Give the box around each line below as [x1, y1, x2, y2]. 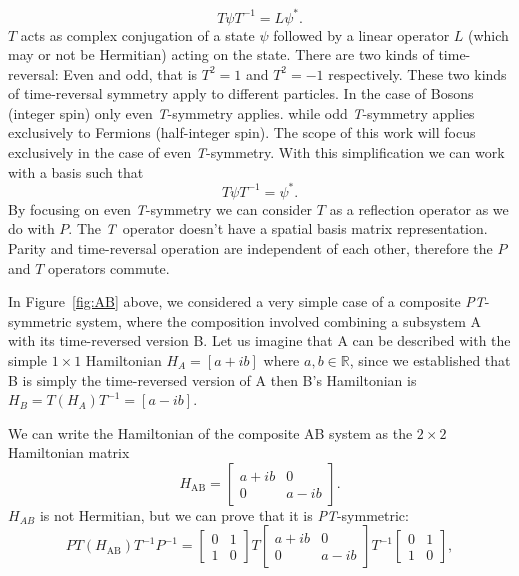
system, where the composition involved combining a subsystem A [76, 310, 482, 331]
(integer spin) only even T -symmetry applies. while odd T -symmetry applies [8, 102, 475, 123]
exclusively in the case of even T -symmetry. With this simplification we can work [8, 142, 505, 163]
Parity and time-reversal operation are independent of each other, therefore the [8, 237, 493, 258]
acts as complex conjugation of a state [20, 24, 255, 45]
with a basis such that [8, 161, 144, 182]
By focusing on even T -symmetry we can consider [8, 198, 313, 219]
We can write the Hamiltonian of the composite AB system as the [8, 422, 413, 443]
